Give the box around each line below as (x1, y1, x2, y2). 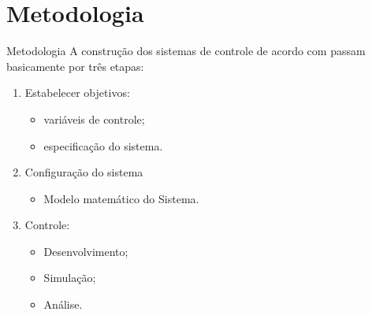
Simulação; (43, 269, 96, 286)
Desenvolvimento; (43, 243, 128, 259)
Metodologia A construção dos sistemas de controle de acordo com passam (6, 43, 366, 59)
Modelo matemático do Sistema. (43, 190, 199, 206)
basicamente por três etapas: (6, 57, 144, 74)
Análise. (43, 296, 83, 313)
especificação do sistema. (43, 137, 163, 154)
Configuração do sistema (24, 164, 143, 180)
